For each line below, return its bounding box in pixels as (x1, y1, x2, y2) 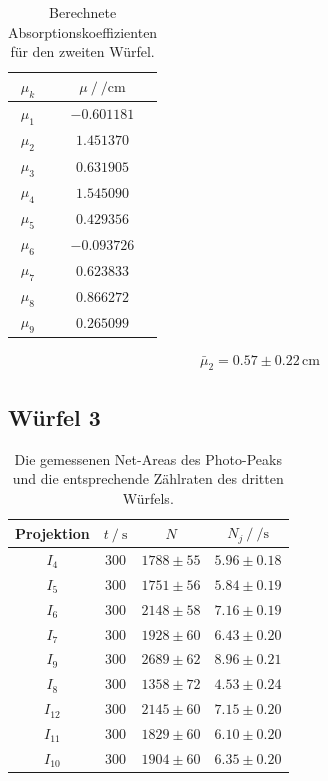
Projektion (15, 522, 90, 543)
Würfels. (122, 487, 174, 508)
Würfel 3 (8, 401, 101, 432)
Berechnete (49, 2, 117, 22)
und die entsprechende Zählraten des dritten (12, 468, 284, 489)
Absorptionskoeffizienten (8, 21, 158, 42)
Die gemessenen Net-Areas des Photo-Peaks (14, 448, 282, 469)
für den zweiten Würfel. (10, 41, 155, 62)
